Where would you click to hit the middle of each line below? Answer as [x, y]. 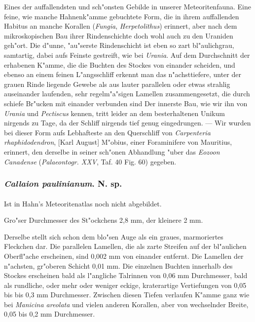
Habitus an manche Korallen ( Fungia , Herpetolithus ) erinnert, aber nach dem [121, 26]
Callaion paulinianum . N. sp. [63, 183]
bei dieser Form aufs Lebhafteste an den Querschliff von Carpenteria [107, 132]
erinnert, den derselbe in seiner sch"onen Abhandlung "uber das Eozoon [112, 151]
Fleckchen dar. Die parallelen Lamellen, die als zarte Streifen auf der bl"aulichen [125, 246]
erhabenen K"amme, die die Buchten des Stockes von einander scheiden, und [120, 64]
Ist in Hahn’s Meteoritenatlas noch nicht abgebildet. [83, 203]
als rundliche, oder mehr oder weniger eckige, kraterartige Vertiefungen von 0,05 [125, 285]
